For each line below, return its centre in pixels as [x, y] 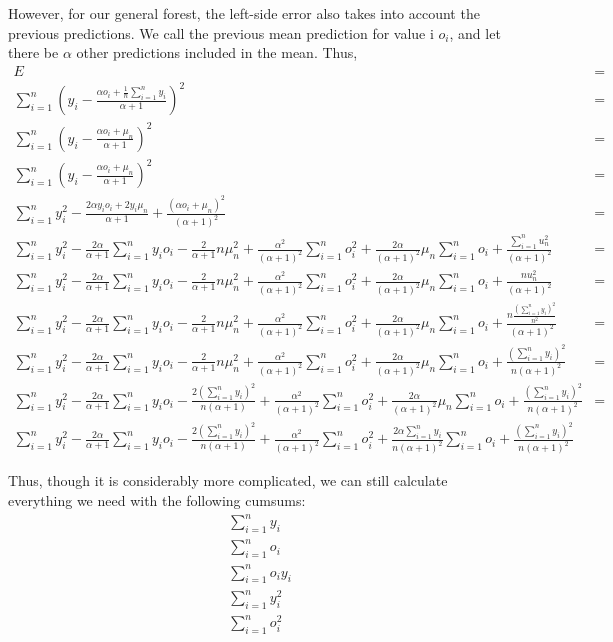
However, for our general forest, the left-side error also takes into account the [244, 13]
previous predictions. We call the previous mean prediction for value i [221, 32]
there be [33, 52]
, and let [475, 32]
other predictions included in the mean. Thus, [217, 52]
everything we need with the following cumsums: [157, 499]
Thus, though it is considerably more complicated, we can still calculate [228, 480]
